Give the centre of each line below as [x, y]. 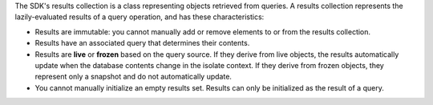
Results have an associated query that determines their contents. [142, 43]
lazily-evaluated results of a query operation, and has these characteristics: [140, 17]
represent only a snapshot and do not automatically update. [134, 77]
